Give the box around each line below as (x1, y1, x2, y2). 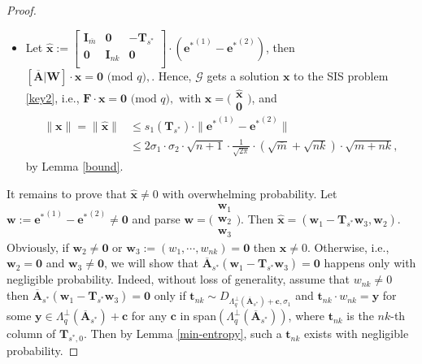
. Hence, (151, 67, 192, 84)
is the (346, 307, 374, 324)
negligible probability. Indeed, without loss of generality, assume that (7, 271, 350, 288)
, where (288, 307, 324, 324)
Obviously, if (7, 238, 69, 255)
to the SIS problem (294, 67, 389, 84)
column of (7, 325, 56, 342)
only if (154, 287, 186, 304)
